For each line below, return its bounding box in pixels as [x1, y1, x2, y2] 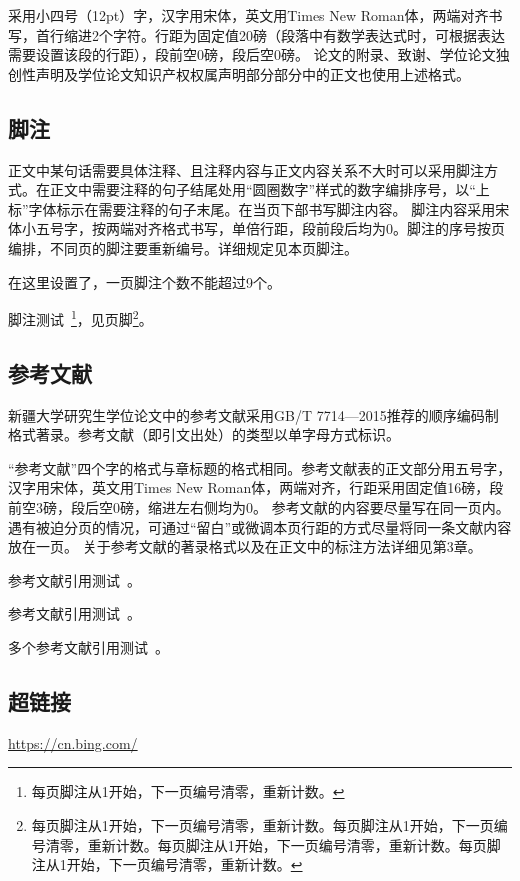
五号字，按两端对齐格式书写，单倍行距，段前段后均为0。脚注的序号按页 [35, 218, 505, 239]
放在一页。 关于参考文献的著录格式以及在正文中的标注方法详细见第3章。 [8, 536, 482, 557]
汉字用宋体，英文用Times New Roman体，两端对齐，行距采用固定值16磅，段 [8, 477, 504, 498]
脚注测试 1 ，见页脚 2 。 [8, 306, 153, 329]
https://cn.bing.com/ [8, 732, 138, 753]
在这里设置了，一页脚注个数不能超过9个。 [8, 271, 281, 292]
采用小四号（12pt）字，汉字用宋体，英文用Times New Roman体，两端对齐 [8, 5, 489, 25]
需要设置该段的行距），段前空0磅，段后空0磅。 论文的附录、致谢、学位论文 [8, 44, 496, 65]
